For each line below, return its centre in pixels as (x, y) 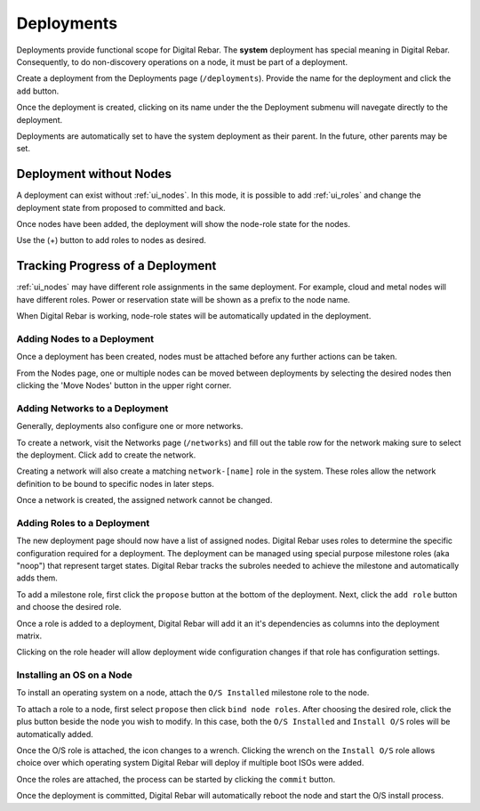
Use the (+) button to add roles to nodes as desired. (111, 240)
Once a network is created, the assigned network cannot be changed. (144, 500)
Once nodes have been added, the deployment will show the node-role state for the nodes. (184, 223)
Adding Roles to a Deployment (83, 523)
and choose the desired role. (69, 607)
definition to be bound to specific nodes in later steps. (116, 483)
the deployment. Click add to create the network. (106, 455)
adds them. (37, 578)
